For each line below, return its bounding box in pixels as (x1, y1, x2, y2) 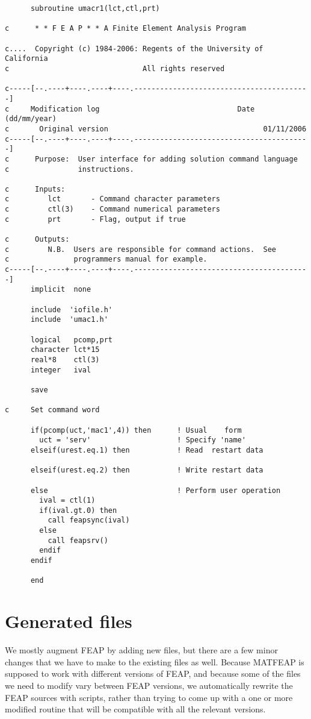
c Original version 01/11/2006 (5, 124, 307, 133)
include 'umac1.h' (30, 315, 108, 324)
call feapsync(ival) (48, 516, 130, 525)
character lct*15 (30, 345, 100, 354)
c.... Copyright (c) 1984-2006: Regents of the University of (5, 44, 263, 53)
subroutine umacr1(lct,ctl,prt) (30, 4, 160, 13)
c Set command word (5, 406, 100, 415)
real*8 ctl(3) (30, 355, 100, 364)
